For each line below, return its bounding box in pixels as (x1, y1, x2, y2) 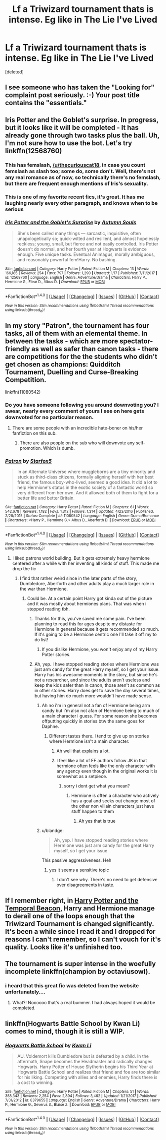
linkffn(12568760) (5, 146, 62, 155)
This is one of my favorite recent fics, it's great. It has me (5, 193, 145, 200)
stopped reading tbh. (27, 606, 70, 612)
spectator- (119, 337, 153, 346)
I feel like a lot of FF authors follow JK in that (56, 758, 147, 764)
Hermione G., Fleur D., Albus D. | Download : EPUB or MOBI (5, 279, 105, 284)
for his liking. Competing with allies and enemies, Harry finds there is (17, 1075, 158, 1080)
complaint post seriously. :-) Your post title (5, 91, 140, 100)
